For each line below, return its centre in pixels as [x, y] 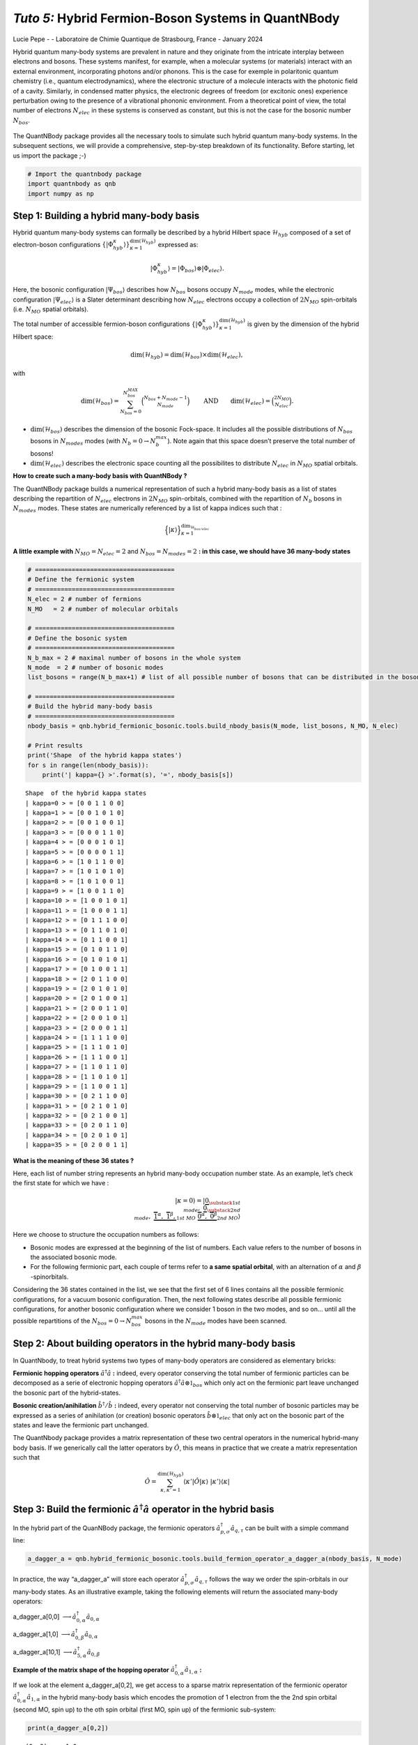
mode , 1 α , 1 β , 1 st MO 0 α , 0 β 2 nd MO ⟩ [187, 1216]
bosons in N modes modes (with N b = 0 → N [93, 441]
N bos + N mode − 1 [165, 398]
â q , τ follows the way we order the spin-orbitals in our [271, 1580]
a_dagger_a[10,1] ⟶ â [45, 1651]
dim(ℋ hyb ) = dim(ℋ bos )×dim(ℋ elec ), [186, 356]
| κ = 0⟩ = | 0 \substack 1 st [208, 1201]
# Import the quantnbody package [85, 174]
